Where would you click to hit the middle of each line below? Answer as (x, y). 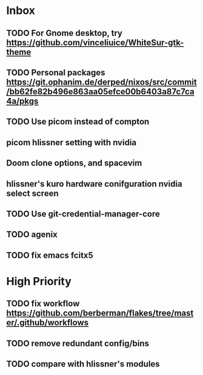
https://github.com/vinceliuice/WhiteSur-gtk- (95, 42)
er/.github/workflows (48, 323)
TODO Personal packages (56, 73)
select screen (32, 193)
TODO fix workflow (43, 304)
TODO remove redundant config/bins (78, 343)
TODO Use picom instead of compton (78, 122)
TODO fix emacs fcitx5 (50, 255)
